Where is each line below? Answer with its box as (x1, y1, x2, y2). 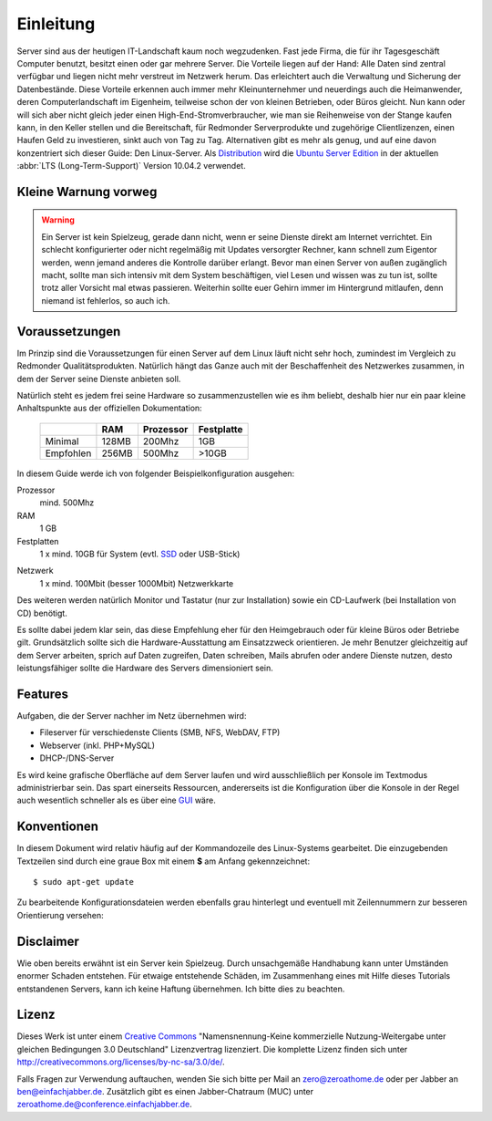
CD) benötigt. (16, 607, 67, 618)
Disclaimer (16, 933, 79, 949)
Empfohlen (45, 447, 92, 460)
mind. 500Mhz (39, 497, 95, 508)
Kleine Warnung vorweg (16, 183, 158, 200)
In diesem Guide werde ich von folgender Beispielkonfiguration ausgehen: (16, 468, 295, 479)
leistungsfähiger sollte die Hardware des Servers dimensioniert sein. (16, 662, 273, 674)
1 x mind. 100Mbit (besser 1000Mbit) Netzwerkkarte (39, 577, 234, 588)
